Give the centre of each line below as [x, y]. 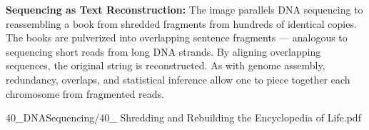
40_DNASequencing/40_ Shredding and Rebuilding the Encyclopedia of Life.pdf [183, 117]
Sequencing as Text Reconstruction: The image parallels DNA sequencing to [184, 9]
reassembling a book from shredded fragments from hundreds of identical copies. [181, 23]
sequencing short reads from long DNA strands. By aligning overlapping [163, 51]
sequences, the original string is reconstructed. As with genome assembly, [166, 65]
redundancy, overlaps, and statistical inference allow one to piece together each [178, 79]
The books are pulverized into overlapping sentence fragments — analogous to [177, 37]
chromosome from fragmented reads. [85, 93]
